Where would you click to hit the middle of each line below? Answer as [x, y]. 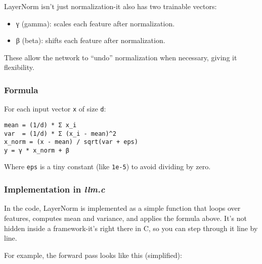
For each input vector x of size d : [55, 109]
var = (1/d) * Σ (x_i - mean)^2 [60, 134]
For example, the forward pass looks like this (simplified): [93, 255]
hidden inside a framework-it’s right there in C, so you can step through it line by [131, 228]
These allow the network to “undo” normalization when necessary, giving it [121, 57]
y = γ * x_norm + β [37, 150]
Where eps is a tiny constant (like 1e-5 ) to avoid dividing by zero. [107, 166]
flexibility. [19, 67]
